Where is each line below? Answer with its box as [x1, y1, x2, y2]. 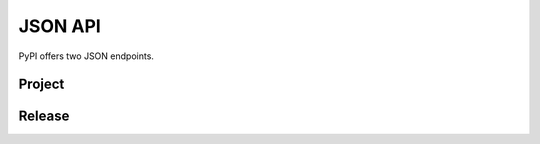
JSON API [18, 15, 102, 37]
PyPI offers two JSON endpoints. [18, 50, 155, 62]
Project [18, 76, 65, 93]
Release [18, 108, 70, 125]
